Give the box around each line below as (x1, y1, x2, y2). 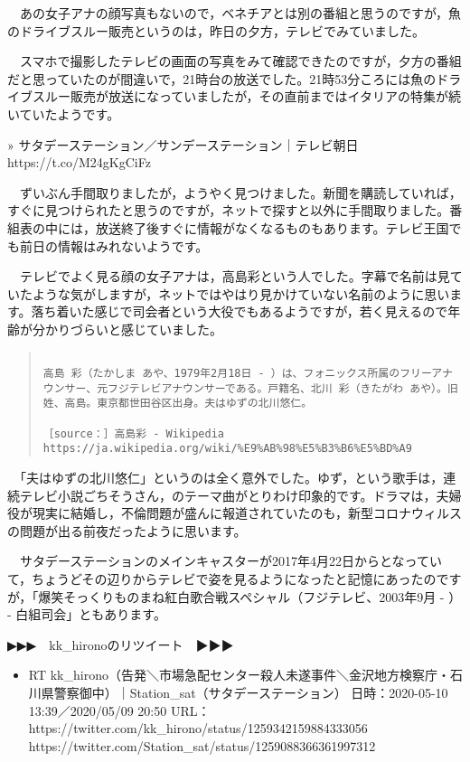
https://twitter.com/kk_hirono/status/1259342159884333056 (28, 719, 368, 738)
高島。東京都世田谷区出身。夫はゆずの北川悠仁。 (64, 397, 313, 410)
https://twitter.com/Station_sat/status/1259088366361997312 (28, 736, 376, 755)
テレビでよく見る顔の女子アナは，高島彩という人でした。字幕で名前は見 (19, 267, 450, 286)
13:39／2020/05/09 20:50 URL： (28, 701, 211, 720)
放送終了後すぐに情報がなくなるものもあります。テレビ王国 (95, 218, 449, 237)
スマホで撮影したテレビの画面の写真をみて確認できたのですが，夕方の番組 (19, 52, 462, 71)
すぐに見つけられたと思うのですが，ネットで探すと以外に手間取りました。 (7, 201, 450, 220)
